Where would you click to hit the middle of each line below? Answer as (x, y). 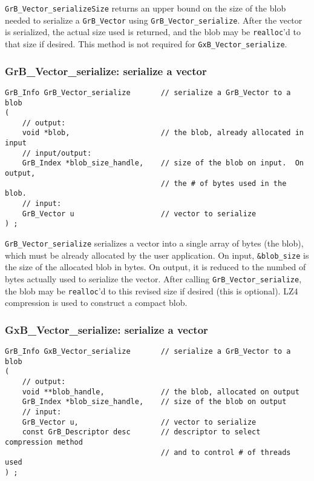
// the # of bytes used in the (224, 183)
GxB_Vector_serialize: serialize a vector (106, 329)
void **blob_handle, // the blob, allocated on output (161, 392)
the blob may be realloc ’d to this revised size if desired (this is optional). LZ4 (152, 290)
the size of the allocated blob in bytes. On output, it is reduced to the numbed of (155, 267)
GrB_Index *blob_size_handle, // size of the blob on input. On (163, 163)
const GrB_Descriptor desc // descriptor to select (141, 432)
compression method (44, 442)
